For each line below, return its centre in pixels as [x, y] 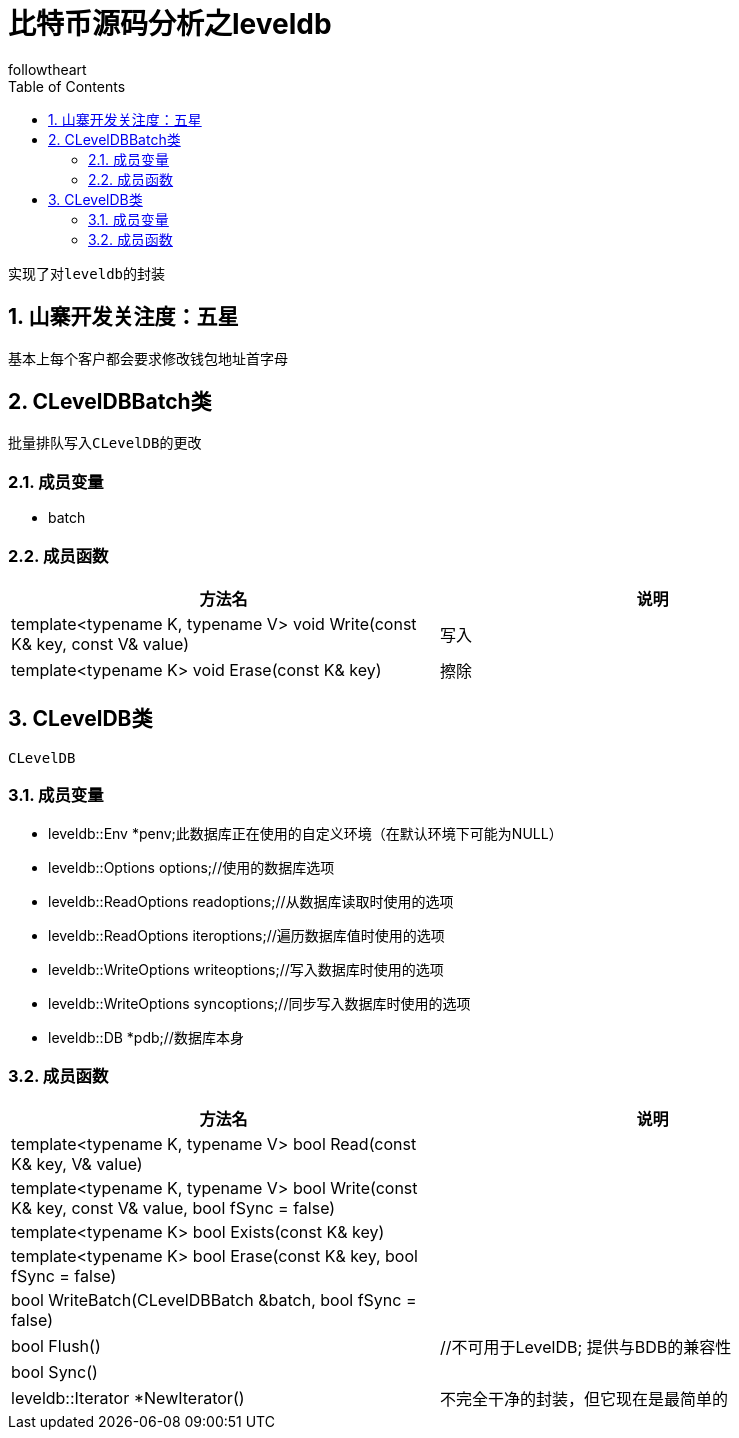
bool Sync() [54, 1372]
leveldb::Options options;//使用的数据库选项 [191, 867]
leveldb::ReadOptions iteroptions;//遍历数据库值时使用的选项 [246, 935]
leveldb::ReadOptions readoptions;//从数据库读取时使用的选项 [251, 901]
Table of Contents [67, 86]
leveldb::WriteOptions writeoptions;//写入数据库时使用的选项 [246, 969]
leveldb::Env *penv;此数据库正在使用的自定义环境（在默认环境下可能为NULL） [305, 833]
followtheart [47, 69]
